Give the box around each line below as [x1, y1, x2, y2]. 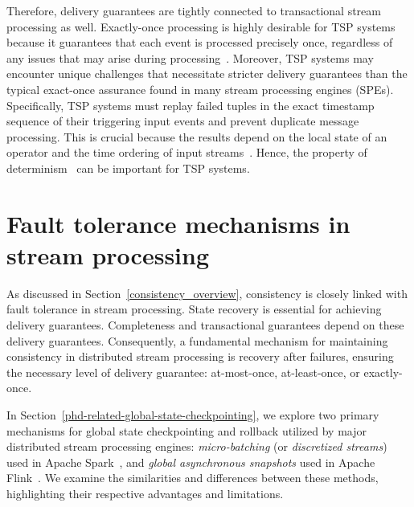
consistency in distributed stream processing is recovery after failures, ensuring [6, 348, 394, 365]
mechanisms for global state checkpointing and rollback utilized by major [6, 422, 367, 439]
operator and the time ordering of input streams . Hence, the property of [6, 144, 367, 161]
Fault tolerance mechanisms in [6, 206, 350, 239]
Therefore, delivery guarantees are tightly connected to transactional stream [6, 2, 381, 18]
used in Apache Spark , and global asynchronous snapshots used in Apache [6, 453, 375, 470]
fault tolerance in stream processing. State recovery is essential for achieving [6, 301, 382, 317]
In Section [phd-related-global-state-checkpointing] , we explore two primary [6, 407, 379, 423]
